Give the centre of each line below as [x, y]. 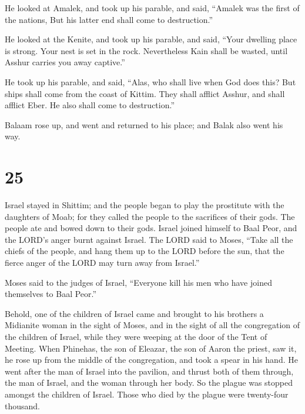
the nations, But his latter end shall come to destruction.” [109, 19]
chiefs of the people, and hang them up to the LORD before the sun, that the [145, 251]
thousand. [22, 405]
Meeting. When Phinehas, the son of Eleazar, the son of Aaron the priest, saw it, [151, 348]
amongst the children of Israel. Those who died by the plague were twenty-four [147, 394]
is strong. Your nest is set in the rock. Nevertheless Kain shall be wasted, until [146, 50]
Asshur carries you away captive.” [65, 62]
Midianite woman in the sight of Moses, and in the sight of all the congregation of [152, 325]
